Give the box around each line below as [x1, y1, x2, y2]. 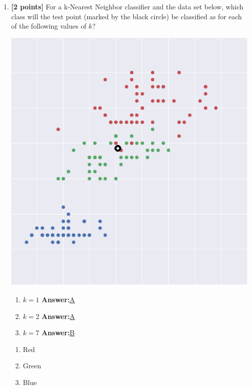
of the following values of [11, 21, 86, 31]
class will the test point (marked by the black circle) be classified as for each [11, 11, 242, 21]
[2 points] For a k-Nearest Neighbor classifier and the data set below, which [11, 1, 244, 11]
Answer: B [41, 327, 75, 338]
